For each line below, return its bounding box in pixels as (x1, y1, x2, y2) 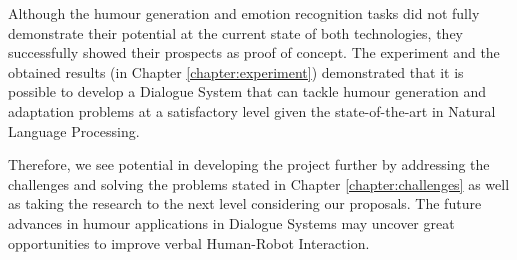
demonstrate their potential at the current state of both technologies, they (8, 22, 463, 43)
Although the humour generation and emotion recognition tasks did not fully (8, 3, 480, 23)
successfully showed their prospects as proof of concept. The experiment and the (8, 42, 500, 63)
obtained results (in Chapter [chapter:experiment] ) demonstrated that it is (8, 61, 464, 82)
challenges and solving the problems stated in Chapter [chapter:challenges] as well (8, 173, 510, 194)
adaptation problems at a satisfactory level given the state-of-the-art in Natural (8, 100, 496, 121)
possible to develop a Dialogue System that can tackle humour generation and (8, 81, 487, 102)
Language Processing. (8, 120, 140, 141)
